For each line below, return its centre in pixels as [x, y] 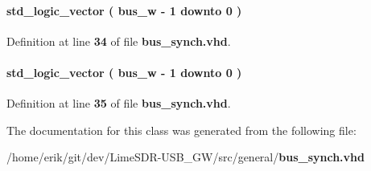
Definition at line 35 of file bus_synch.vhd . [119, 103]
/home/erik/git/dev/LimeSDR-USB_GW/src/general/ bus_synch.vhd [185, 157]
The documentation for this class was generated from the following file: [181, 130]
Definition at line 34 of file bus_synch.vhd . [119, 41]
